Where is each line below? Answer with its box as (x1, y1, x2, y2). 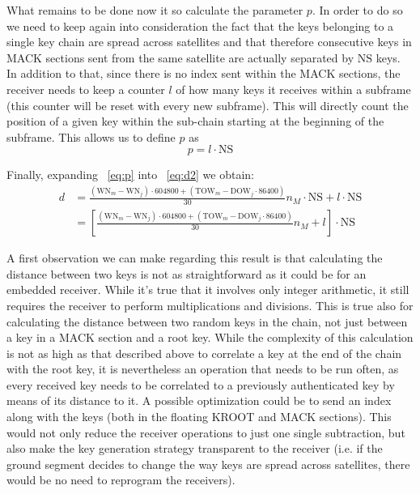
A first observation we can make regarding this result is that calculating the (6, 249, 383, 266)
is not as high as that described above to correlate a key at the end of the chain (6, 344, 402, 361)
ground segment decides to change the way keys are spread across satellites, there (6, 455, 410, 472)
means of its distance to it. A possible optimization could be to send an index (6, 392, 392, 409)
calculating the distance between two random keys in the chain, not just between (6, 313, 408, 330)
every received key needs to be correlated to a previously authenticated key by (6, 376, 395, 393)
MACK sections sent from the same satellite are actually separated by (6, 49, 354, 66)
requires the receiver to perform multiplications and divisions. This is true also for (6, 296, 414, 313)
